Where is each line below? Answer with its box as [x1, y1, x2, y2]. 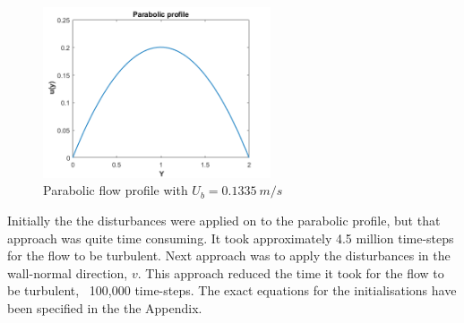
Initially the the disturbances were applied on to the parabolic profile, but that [7, 210, 441, 229]
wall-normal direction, [7, 263, 128, 282]
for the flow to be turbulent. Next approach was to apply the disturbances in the [7, 246, 451, 265]
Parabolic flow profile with [43, 181, 188, 200]
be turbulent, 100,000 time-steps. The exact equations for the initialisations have [7, 281, 457, 300]
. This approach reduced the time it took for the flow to [137, 263, 444, 282]
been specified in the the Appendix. [7, 298, 202, 317]
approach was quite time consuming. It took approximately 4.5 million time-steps [7, 228, 454, 247]
